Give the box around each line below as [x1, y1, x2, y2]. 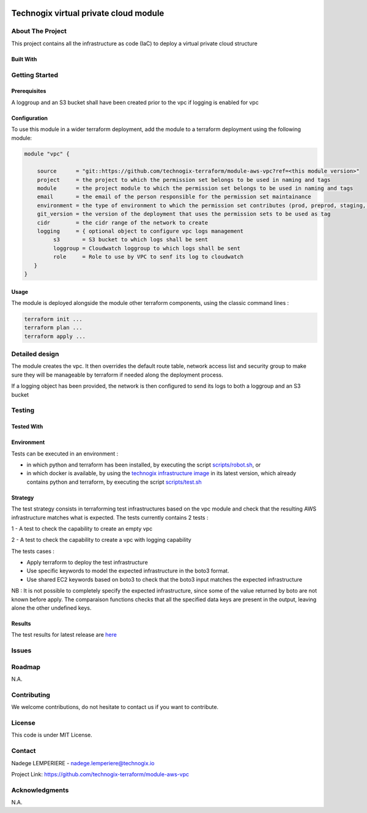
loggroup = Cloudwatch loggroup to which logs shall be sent [53, 245, 241, 252]
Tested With [11, 423, 43, 430]
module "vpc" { [24, 151, 70, 157]
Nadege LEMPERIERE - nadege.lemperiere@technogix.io [11, 759, 155, 766]
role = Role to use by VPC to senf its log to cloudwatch [53, 253, 244, 260]
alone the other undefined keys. [11, 604, 92, 612]
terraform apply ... [24, 332, 86, 340]
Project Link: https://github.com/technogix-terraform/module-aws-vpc [11, 770, 190, 777]
